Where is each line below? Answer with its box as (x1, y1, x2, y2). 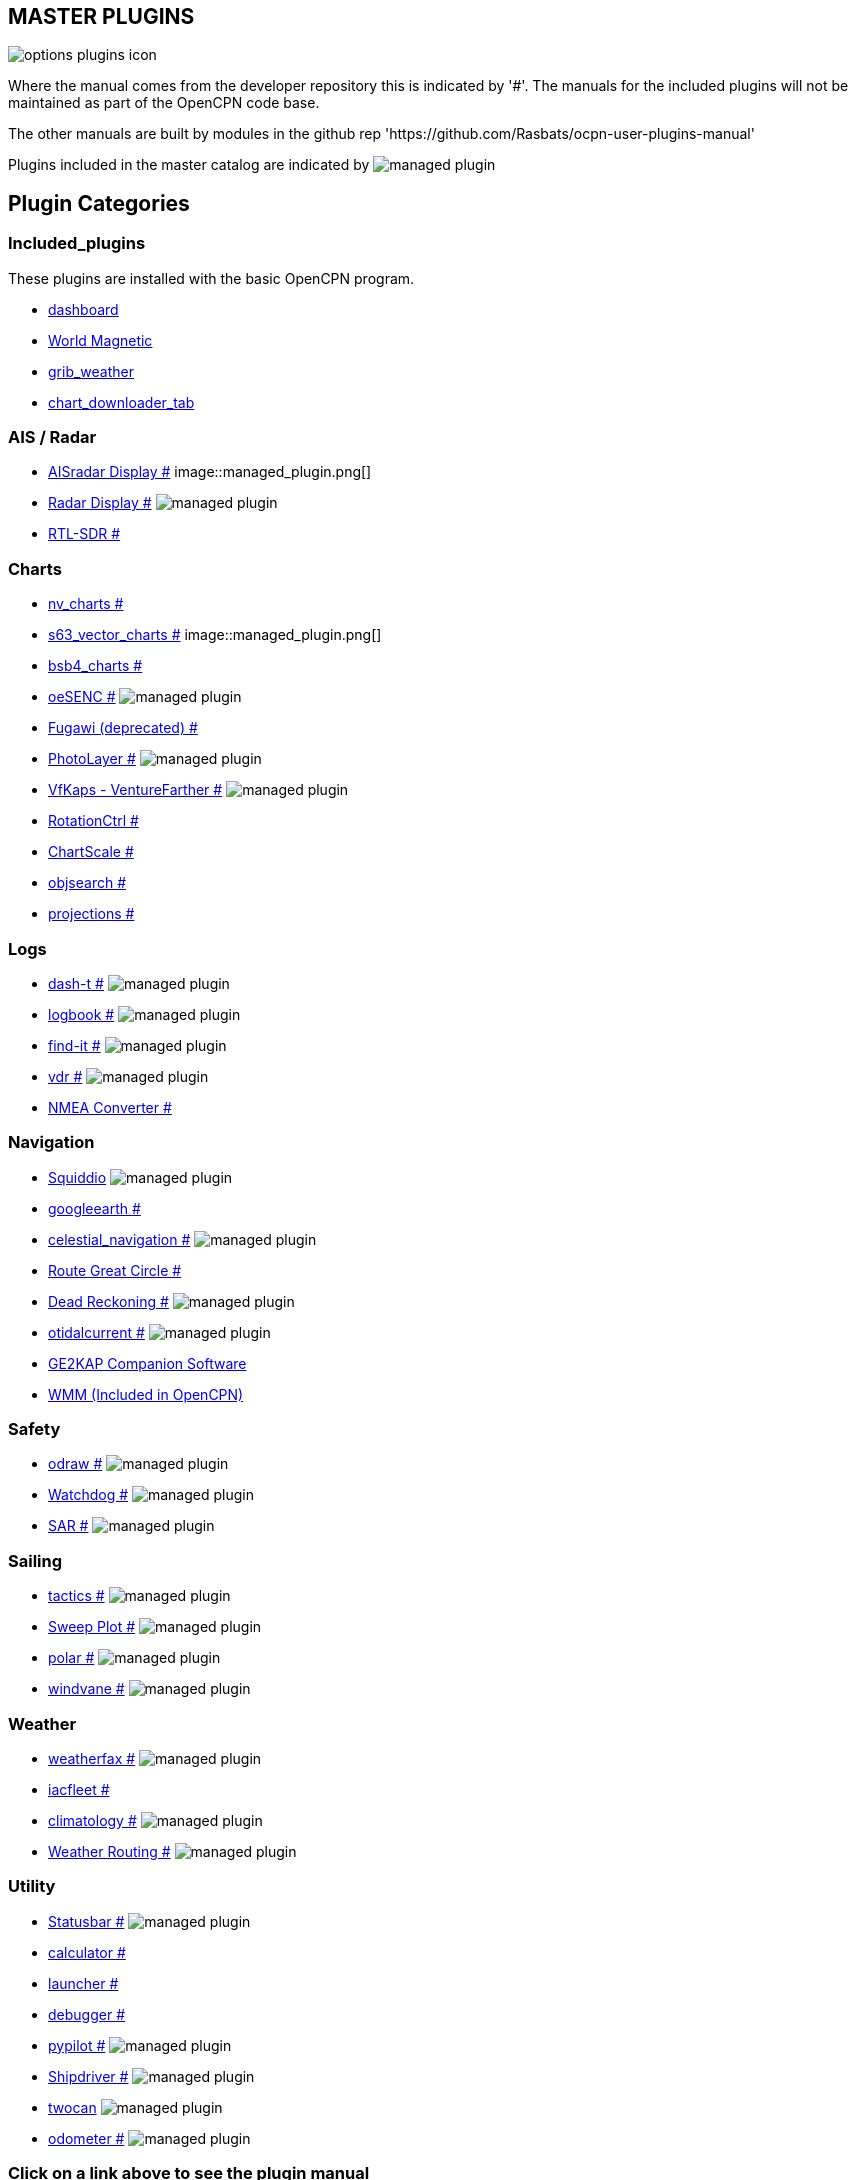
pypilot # (48, 2036, 106, 2054)
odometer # (48, 2129, 125, 2147)
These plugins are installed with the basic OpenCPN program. (8, 269, 415, 287)
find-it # (48, 1036, 101, 1054)
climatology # (48, 1811, 137, 1829)
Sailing (8, 1550, 63, 1571)
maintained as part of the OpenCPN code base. (8, 94, 320, 112)
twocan (48, 2098, 97, 2116)
